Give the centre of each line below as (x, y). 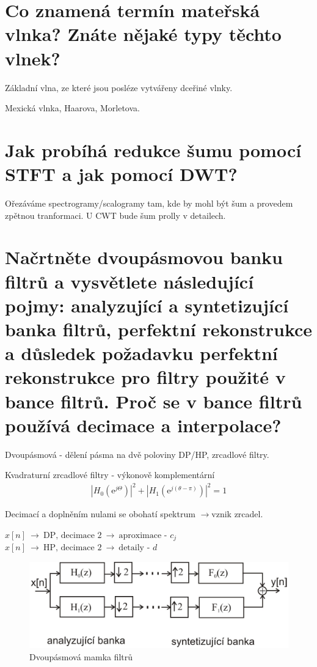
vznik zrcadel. (237, 514)
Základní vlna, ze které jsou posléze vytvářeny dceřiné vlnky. (119, 87)
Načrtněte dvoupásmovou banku (144, 257)
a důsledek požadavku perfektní (141, 353)
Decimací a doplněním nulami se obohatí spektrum (100, 514)
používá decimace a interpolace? (143, 425)
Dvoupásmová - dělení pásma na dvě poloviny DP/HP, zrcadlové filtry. (137, 454)
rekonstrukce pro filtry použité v (145, 377)
